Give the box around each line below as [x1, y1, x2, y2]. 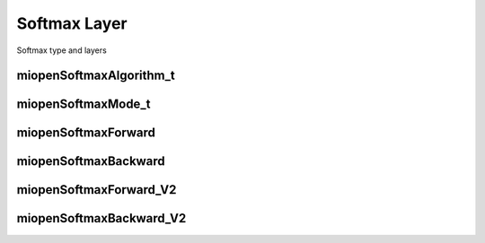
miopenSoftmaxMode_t [16, 97, 151, 112]
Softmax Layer [16, 13, 128, 33]
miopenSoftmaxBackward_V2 [16, 211, 187, 226]
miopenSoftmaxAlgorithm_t [16, 68, 175, 83]
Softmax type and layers [16, 45, 107, 56]
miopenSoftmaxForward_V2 [16, 182, 177, 197]
